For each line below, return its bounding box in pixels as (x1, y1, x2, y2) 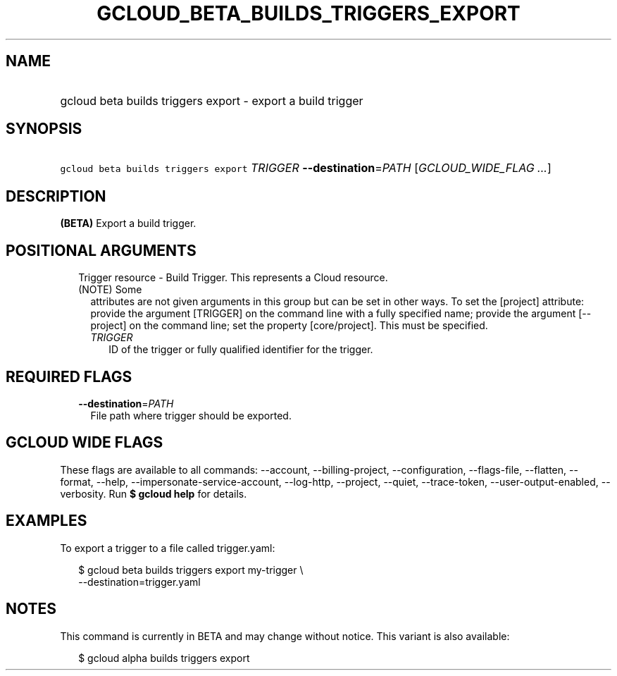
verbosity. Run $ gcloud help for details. (60, 487, 247, 500)
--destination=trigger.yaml (78, 575, 201, 588)
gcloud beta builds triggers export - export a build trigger (60, 93, 363, 108)
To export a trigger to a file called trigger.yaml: (60, 541, 275, 554)
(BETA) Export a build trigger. (60, 217, 197, 230)
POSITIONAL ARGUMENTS (6, 241, 197, 259)
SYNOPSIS (6, 120, 82, 138)
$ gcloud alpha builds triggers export (78, 651, 250, 664)
